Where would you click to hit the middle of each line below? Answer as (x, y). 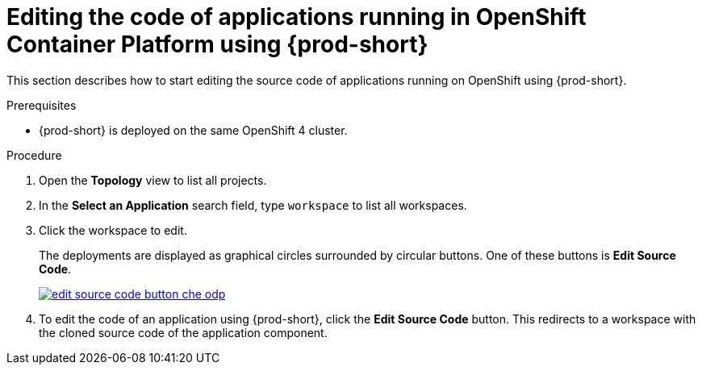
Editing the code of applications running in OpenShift (297, 17)
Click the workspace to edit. (113, 230)
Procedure (34, 155)
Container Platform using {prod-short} (217, 44)
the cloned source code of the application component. (183, 332)
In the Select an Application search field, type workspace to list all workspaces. (253, 205)
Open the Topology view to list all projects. (153, 180)
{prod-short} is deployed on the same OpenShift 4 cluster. (193, 130)
